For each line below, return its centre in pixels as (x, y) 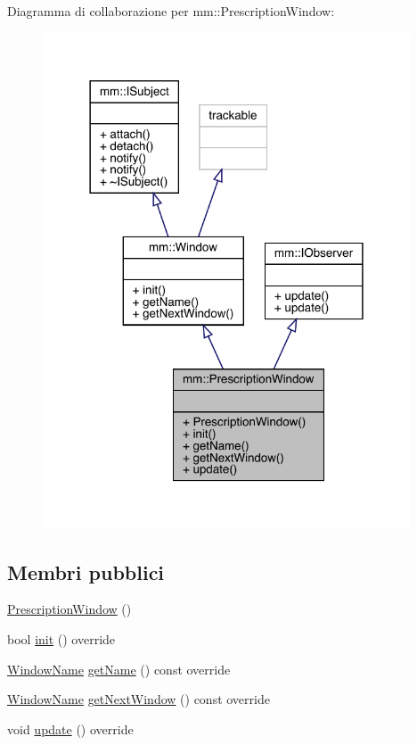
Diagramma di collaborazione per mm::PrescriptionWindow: (171, 11)
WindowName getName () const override (119, 669)
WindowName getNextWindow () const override (139, 699)
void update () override (70, 728)
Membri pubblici (86, 571)
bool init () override (61, 638)
